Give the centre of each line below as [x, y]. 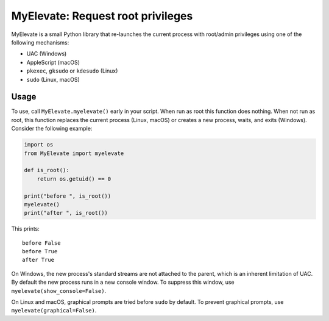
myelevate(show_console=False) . [59, 290]
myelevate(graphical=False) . [54, 311]
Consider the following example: [52, 129]
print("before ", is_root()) [68, 196]
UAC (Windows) [47, 54]
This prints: [25, 229]
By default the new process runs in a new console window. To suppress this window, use [123, 282]
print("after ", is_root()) [66, 213]
